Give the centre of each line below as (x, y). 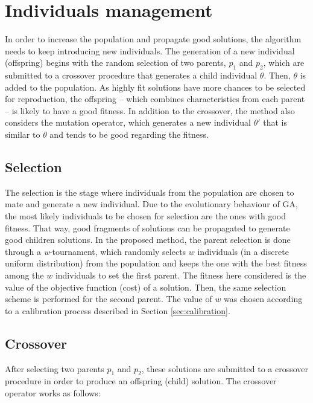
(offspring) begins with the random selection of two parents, (115, 63)
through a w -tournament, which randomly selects (96, 251)
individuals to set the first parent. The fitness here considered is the (181, 275)
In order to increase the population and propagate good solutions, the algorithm (153, 39)
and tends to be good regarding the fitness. (129, 134)
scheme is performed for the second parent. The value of (109, 299)
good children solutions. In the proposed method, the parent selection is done (148, 240)
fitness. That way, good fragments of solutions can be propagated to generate (147, 227)
